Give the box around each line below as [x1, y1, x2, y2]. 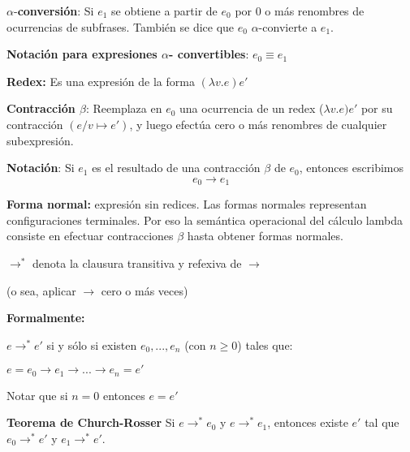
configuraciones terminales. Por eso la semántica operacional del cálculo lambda [6, 211, 403, 228]
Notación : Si [6, 159, 75, 176]
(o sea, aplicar [6, 282, 76, 299]
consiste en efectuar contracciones [6, 227, 174, 244]
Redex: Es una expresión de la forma [6, 72, 195, 89]
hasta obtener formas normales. [187, 227, 343, 244]
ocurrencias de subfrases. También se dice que [6, 18, 235, 35]
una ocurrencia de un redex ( [179, 100, 324, 117]
